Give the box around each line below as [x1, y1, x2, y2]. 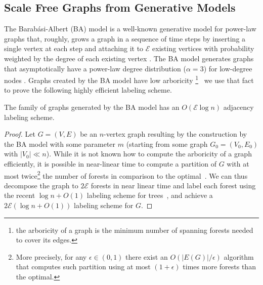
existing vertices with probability [152, 43, 254, 54]
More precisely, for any [16, 251, 87, 262]
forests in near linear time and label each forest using [91, 180, 256, 190]
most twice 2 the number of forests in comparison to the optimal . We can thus [4, 169, 248, 181]
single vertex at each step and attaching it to [4, 43, 144, 54]
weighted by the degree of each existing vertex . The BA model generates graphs [4, 53, 254, 63]
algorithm [224, 251, 254, 262]
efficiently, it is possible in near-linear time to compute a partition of [4, 158, 216, 169]
